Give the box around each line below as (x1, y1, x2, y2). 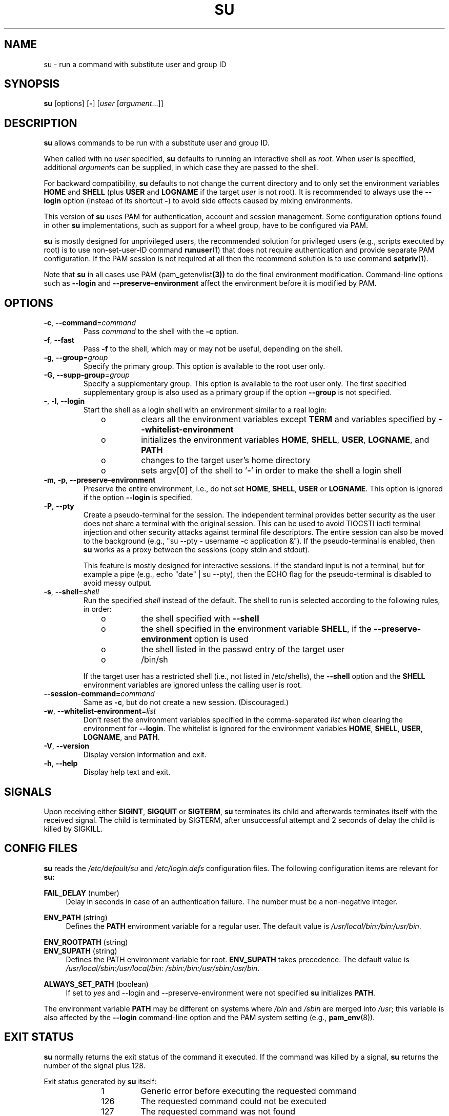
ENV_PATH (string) (44, 913, 108, 922)
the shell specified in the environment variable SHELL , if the (141, 624, 372, 634)
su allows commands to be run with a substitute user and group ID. (44, 138, 270, 148)
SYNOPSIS (4, 77, 60, 91)
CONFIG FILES (4, 842, 78, 855)
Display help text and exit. (83, 768, 171, 777)
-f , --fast (44, 336, 74, 345)
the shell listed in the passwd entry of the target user (141, 644, 344, 655)
